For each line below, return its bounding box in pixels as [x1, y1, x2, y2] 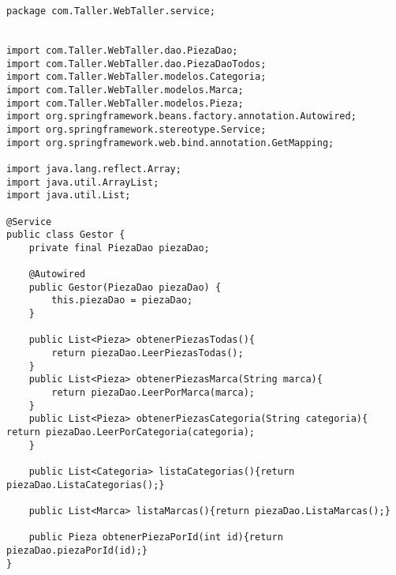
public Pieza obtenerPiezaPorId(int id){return [28, 532, 283, 543]
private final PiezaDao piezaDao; [28, 242, 210, 254]
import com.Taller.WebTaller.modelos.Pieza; [6, 97, 244, 109]
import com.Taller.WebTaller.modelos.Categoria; [6, 71, 267, 83]
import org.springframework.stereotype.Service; [6, 123, 267, 135]
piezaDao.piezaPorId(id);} [6, 544, 148, 556]
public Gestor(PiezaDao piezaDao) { [28, 281, 222, 293]
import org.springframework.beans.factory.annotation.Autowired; [6, 111, 357, 122]
